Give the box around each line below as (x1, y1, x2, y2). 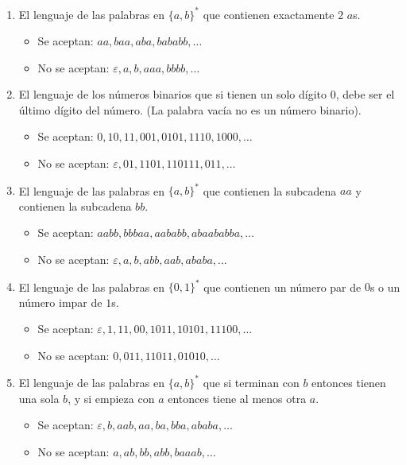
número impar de (18, 293, 102, 310)
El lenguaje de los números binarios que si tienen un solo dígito (18, 86, 327, 103)
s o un (369, 278, 400, 295)
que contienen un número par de (203, 278, 362, 295)
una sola (18, 389, 60, 406)
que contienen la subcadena (203, 182, 337, 199)
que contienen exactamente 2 (203, 6, 344, 22)
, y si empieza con (68, 389, 155, 406)
